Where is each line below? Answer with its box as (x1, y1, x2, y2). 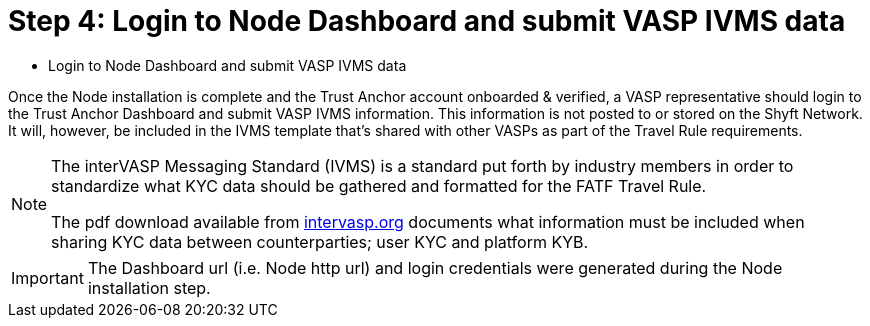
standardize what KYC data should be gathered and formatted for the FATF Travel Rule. (51, 175, 707, 196)
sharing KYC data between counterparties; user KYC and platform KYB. (51, 231, 589, 252)
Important (11, 267, 84, 288)
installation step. (87, 277, 211, 298)
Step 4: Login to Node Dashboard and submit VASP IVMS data (8, 4, 846, 38)
